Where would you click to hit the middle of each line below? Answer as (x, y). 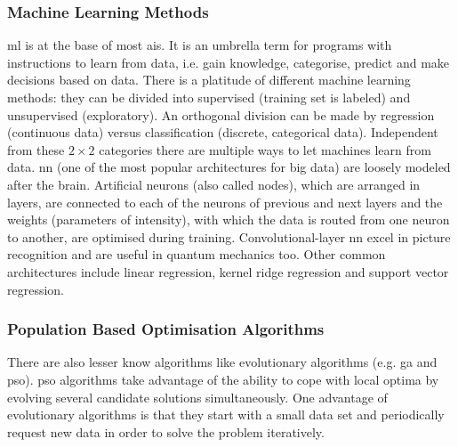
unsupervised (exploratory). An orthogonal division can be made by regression (221, 114)
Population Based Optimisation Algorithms (166, 329)
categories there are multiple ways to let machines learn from (265, 149)
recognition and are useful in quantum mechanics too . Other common (197, 254)
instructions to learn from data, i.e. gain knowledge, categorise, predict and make (229, 62)
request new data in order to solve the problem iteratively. (166, 431)
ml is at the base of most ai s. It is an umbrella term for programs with (200, 45)
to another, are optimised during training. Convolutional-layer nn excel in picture (229, 236)
